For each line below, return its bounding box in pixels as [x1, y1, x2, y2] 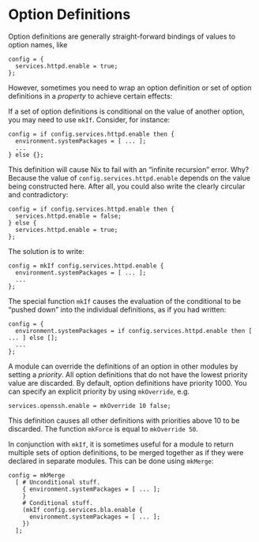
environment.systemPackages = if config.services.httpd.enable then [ [15, 327, 253, 335]
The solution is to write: [8, 246, 84, 256]
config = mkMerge [8, 471, 66, 479]
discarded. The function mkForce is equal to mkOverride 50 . [8, 424, 199, 433]
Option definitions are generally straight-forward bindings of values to [8, 32, 235, 41]
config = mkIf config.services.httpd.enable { [8, 262, 164, 270]
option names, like [8, 39, 68, 49]
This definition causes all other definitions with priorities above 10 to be [8, 416, 240, 425]
